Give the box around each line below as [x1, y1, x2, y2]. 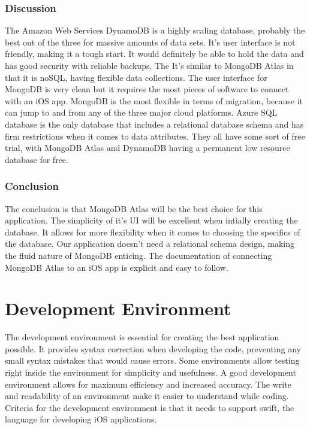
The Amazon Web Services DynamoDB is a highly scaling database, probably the [5, 24, 305, 37]
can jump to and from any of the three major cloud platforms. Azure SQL [5, 106, 278, 119]
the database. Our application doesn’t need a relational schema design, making [5, 237, 295, 250]
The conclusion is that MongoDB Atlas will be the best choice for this [5, 202, 263, 214]
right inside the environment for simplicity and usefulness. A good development [5, 366, 296, 379]
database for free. [5, 153, 68, 165]
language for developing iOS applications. [5, 413, 157, 425]
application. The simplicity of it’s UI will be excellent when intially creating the [5, 214, 298, 226]
